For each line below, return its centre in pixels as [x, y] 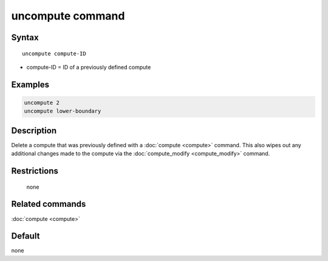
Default [26, 236]
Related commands [49, 204]
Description [34, 130]
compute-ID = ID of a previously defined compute [89, 67]
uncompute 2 [42, 103]
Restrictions [35, 171]
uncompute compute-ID [54, 54]
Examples [30, 84]
